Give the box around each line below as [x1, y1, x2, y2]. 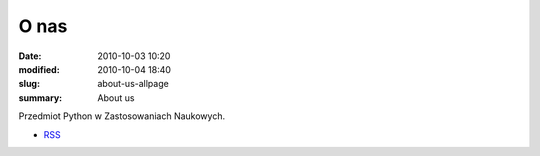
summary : [18, 91, 63, 104]
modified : [18, 63, 60, 75]
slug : [18, 78, 40, 90]
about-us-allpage [97, 78, 169, 90]
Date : [18, 50, 42, 62]
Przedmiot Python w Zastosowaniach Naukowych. [18, 110, 225, 122]
